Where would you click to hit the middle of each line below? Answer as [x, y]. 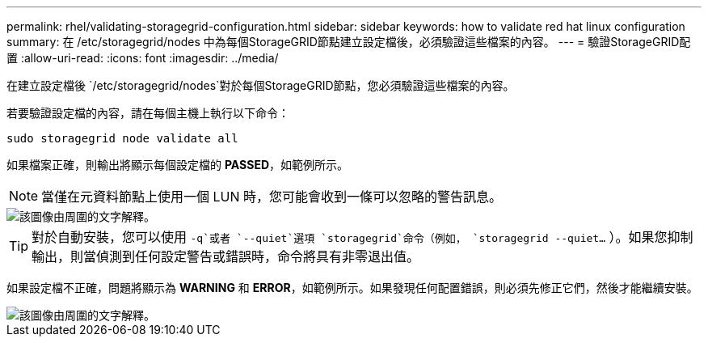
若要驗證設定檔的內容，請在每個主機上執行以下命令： [148, 113]
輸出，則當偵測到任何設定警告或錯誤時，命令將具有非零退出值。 [226, 256]
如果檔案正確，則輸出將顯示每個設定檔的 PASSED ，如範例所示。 [178, 165]
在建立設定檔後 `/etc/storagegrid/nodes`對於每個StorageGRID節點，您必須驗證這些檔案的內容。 [261, 85]
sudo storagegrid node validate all [122, 138]
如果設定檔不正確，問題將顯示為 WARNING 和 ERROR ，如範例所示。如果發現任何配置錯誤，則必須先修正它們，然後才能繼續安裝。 [352, 288]
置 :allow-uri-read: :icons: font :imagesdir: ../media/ [143, 58]
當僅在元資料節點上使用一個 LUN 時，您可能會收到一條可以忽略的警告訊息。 [272, 197]
